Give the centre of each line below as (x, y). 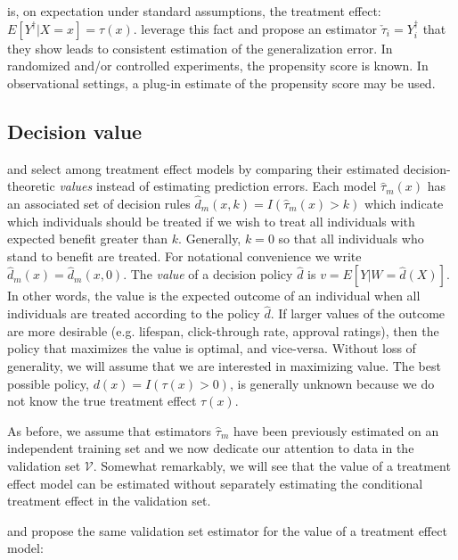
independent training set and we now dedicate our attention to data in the (211, 448)
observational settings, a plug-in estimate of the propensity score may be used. (221, 82)
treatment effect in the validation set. (109, 501)
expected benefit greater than (88, 239)
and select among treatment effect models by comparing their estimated (204, 168)
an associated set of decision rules (99, 203)
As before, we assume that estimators (110, 430)
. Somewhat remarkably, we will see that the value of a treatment (272, 465)
